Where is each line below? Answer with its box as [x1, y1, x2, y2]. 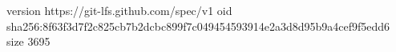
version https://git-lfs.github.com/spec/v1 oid [6, 2, 232, 18]
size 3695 [6, 33, 51, 50]
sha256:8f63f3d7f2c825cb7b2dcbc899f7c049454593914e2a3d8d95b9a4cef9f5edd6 [6, 17, 390, 34]
